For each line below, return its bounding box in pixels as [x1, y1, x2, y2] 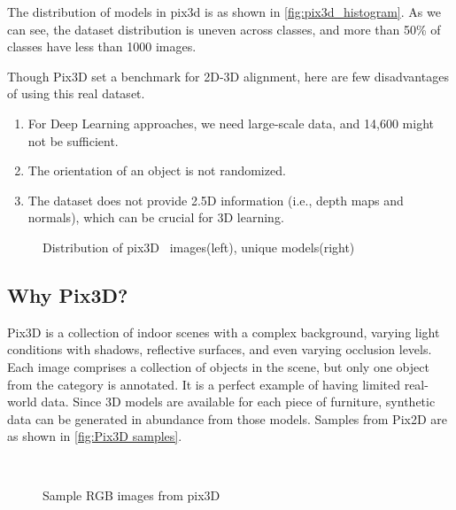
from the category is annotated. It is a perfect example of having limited [7, 375, 400, 393]
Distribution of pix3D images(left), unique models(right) [43, 237, 355, 256]
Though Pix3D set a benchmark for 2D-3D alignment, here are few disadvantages [7, 66, 449, 85]
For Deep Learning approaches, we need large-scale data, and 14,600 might [27, 113, 435, 132]
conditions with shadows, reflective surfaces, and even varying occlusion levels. [7, 340, 432, 359]
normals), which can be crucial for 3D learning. [27, 208, 284, 227]
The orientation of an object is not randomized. [27, 161, 286, 180]
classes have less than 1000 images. [7, 37, 197, 56]
